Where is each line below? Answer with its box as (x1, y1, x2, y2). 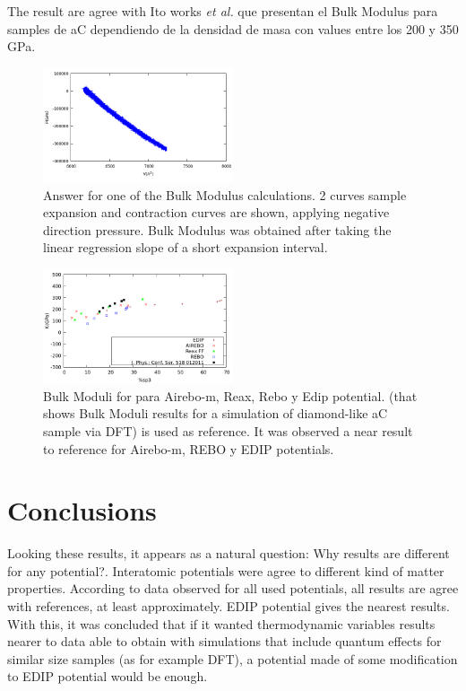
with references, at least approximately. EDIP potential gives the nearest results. (7, 597, 450, 615)
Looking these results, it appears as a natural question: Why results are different (7, 544, 450, 563)
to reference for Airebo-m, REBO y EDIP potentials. (43, 439, 334, 458)
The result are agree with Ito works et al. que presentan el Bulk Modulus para (7, 2, 438, 20)
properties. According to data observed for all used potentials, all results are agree (7, 579, 459, 598)
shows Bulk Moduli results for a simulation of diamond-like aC (43, 404, 388, 423)
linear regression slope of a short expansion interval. (43, 238, 328, 257)
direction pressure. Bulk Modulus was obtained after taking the (43, 220, 392, 239)
